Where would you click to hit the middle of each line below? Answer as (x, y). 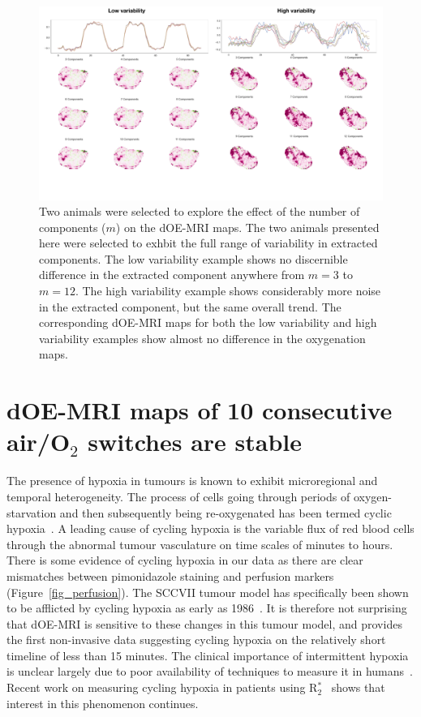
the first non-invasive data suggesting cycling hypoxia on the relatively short (196, 640)
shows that (358, 687)
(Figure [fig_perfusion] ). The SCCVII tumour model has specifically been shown (208, 592)
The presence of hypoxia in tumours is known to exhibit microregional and (192, 481)
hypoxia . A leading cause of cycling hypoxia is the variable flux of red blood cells (210, 528)
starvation (32, 512)
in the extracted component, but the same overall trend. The (190, 306)
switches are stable (195, 442)
